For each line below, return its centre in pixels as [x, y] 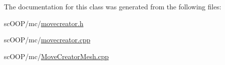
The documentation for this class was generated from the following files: [113, 6]
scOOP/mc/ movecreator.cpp [47, 40]
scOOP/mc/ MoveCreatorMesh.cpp [56, 56]
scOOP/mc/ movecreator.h [44, 23]
